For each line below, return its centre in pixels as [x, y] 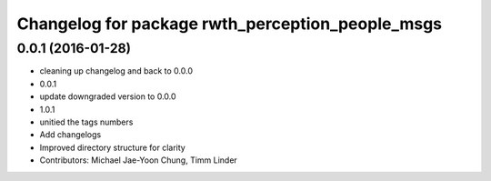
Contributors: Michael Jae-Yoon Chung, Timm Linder [139, 160]
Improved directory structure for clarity [112, 147]
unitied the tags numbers [86, 122]
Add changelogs [70, 135]
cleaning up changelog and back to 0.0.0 [116, 71]
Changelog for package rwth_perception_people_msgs [230, 24]
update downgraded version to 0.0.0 [108, 96]
